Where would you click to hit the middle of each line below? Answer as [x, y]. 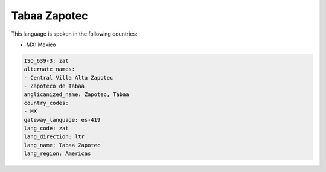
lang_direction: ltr [54, 137]
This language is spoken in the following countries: [74, 34]
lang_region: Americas [57, 154]
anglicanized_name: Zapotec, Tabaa [76, 94]
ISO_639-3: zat [46, 61]
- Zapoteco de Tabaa [54, 86]
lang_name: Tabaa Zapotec [62, 145]
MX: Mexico [41, 45]
